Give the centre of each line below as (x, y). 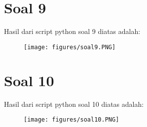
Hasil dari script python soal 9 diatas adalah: (72, 31)
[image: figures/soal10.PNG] (72, 120)
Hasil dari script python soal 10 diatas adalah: (74, 104)
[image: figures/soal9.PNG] (70, 47)
